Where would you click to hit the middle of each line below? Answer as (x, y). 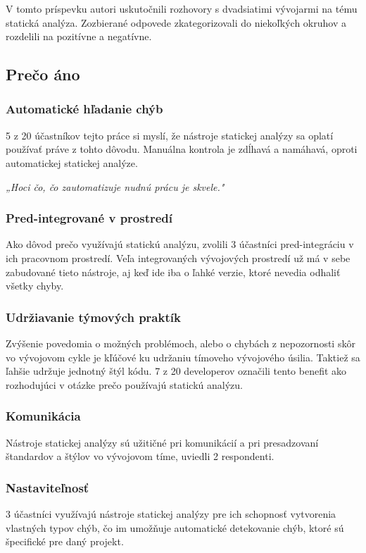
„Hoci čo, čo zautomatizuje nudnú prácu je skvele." (115, 186)
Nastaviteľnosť (48, 487)
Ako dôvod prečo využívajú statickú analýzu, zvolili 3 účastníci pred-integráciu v (180, 244)
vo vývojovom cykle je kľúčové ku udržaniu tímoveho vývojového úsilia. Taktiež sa (183, 357)
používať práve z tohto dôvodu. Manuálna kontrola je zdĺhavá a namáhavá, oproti (182, 149)
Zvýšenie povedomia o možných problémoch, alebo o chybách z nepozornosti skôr (181, 343)
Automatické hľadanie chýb (84, 109)
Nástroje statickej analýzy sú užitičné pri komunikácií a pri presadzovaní (162, 442)
